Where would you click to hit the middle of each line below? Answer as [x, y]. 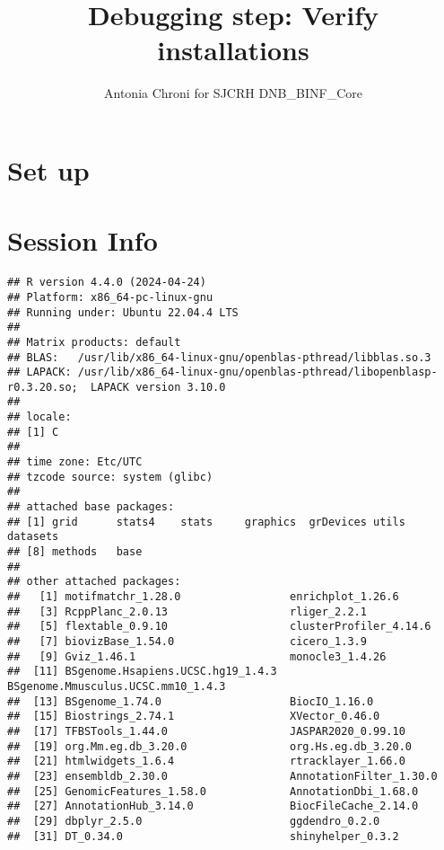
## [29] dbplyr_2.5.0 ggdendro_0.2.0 [194, 821]
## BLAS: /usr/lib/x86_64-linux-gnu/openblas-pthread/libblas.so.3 [219, 357]
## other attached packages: [94, 582]
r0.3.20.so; [43, 387]
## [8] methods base [75, 552]
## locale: [39, 417]
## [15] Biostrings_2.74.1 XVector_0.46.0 [194, 717]
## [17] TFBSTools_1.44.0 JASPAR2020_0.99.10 [206, 731]
